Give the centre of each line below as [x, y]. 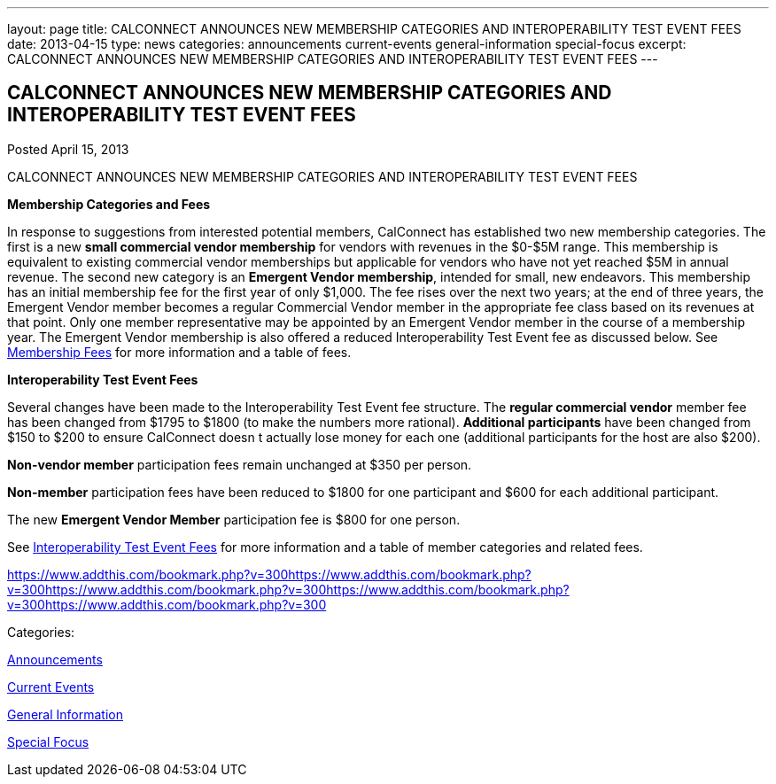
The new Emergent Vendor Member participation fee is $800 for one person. [234, 519]
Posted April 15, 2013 [68, 149]
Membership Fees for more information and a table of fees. [179, 352]
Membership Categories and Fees [109, 204]
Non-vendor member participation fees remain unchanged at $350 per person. [240, 464]
